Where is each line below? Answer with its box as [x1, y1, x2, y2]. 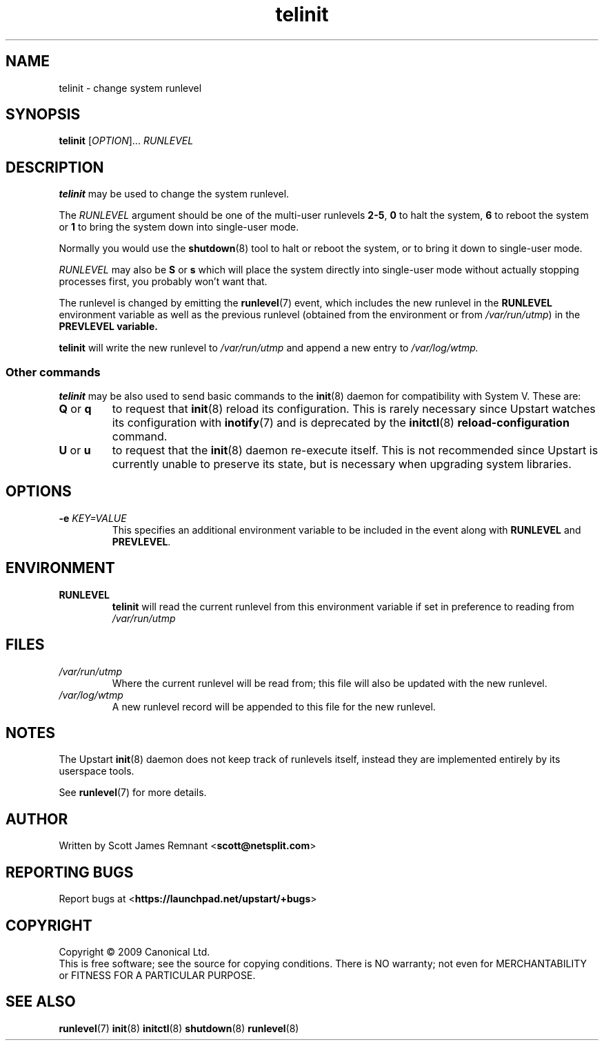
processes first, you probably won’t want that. [59, 275, 268, 288]
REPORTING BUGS [6, 863, 134, 881]
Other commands [6, 365, 101, 379]
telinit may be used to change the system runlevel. [59, 188, 290, 200]
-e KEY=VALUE [59, 512, 127, 524]
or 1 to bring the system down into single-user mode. [59, 221, 299, 233]
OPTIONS [6, 483, 72, 501]
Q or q [59, 402, 92, 416]
